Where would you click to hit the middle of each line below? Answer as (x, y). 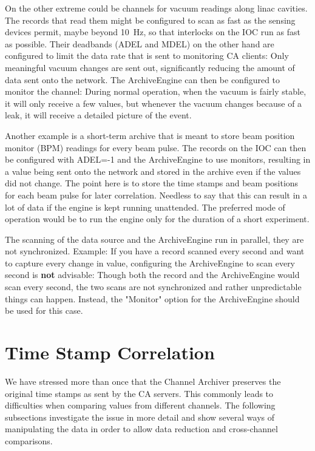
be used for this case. (44, 310)
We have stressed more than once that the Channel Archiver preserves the (143, 381)
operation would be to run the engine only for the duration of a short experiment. (157, 219)
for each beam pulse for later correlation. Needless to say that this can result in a (156, 195)
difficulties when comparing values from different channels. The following (140, 405)
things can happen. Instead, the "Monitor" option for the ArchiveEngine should (152, 298)
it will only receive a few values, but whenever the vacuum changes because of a (154, 103)
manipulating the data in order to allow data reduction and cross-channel (141, 429)
